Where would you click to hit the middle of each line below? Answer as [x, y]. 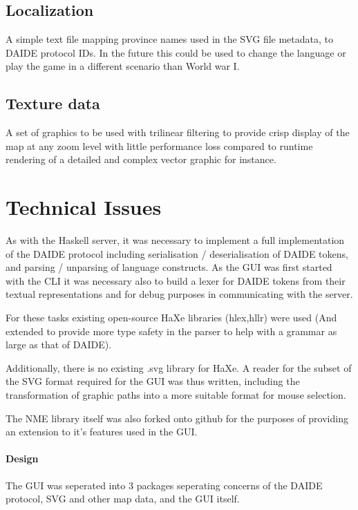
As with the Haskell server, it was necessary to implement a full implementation [175, 240]
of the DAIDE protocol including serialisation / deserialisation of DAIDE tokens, [177, 253]
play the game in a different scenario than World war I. [123, 66]
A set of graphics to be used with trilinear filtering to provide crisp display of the [178, 132]
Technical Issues [84, 207]
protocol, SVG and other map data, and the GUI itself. [123, 499]
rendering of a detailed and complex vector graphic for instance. [141, 159]
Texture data [53, 103]
